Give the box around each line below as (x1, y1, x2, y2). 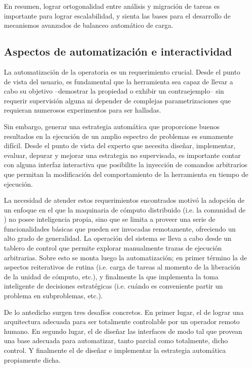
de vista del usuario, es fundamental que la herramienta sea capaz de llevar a (4, 76, 233, 86)
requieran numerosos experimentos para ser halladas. (4, 105, 162, 115)
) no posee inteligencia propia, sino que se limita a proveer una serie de (4, 214, 216, 224)
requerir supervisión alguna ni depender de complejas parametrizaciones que (4, 95, 231, 105)
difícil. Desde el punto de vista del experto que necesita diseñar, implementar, (4, 140, 235, 151)
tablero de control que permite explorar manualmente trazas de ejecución (4, 243, 222, 253)
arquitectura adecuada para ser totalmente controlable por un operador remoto (4, 316, 240, 327)
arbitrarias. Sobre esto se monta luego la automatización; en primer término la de (4, 252, 247, 262)
